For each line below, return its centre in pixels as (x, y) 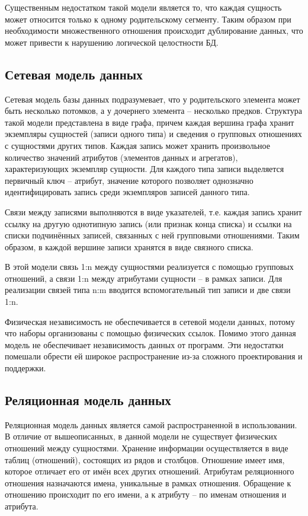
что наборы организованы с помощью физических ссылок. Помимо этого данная (150, 333)
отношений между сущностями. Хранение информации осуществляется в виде (147, 448)
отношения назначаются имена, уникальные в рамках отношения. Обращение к (148, 482)
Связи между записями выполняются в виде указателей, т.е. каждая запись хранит (153, 211)
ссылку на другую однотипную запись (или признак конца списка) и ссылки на (148, 223)
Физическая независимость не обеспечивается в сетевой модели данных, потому (150, 321)
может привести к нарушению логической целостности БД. (112, 42)
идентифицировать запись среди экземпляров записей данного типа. (127, 192)
